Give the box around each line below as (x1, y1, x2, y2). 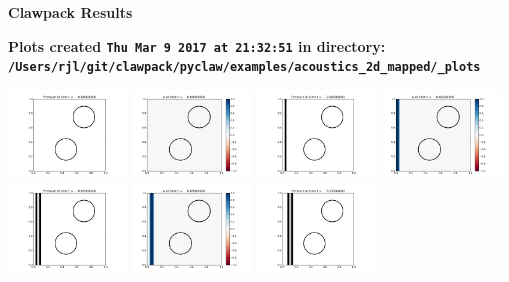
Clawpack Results (8, 2, 133, 22)
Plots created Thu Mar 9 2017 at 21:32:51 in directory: (8, 35, 386, 56)
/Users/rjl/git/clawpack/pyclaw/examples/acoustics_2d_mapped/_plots (8, 60, 481, 75)
